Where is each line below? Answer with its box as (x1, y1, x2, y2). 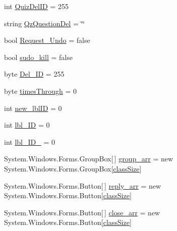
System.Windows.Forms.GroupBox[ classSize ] (4, 163, 142, 174)
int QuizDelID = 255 (4, 1, 69, 11)
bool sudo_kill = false (4, 51, 73, 62)
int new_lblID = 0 (4, 102, 62, 113)
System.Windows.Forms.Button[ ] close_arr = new (4, 207, 160, 217)
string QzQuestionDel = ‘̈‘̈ (4, 18, 85, 28)
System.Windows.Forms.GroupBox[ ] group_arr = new (4, 153, 173, 164)
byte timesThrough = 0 (4, 85, 77, 96)
